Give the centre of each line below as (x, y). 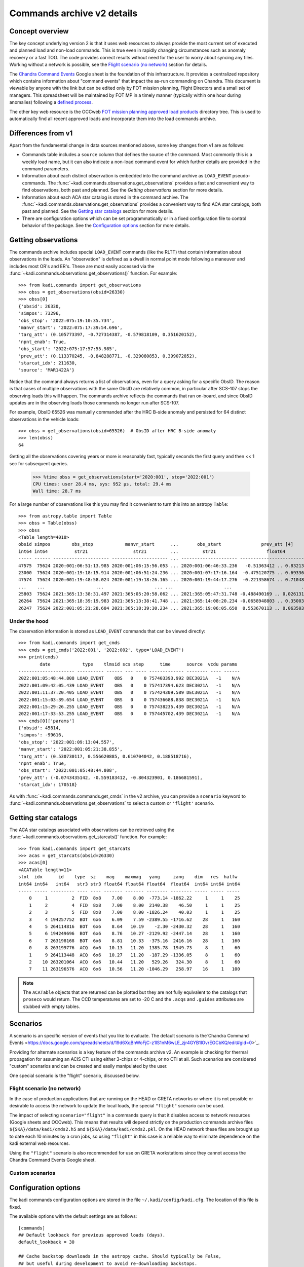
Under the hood (29, 621)
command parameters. (46, 169)
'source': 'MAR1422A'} (47, 370)
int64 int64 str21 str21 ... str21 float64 (152, 551)
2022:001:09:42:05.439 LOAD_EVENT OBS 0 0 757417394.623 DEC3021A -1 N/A (129, 685)
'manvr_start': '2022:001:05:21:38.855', (70, 749)
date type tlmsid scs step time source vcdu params (139, 664)
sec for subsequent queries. (39, 463)
